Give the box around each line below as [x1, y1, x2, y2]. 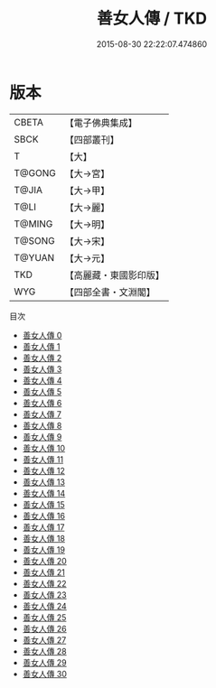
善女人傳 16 [22, 510, 66, 521]
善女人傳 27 [22, 634, 67, 646]
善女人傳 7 [22, 408, 61, 420]
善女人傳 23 [22, 589, 67, 600]
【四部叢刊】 [64, 133, 119, 145]
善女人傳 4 [22, 375, 62, 386]
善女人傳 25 [22, 611, 67, 623]
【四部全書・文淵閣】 [64, 285, 155, 298]
